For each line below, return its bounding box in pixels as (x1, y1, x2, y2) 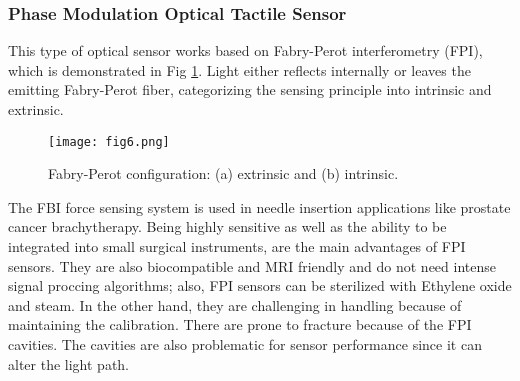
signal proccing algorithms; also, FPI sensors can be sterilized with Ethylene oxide (8, 275, 512, 296)
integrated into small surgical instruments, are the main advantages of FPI (8, 236, 466, 257)
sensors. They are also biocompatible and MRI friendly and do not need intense (8, 255, 496, 276)
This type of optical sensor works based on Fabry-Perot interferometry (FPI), (8, 40, 483, 61)
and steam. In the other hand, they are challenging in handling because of (8, 294, 462, 315)
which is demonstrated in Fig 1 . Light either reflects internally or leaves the (8, 59, 471, 80)
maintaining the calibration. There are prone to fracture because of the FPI (8, 314, 472, 335)
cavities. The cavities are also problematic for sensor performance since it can (8, 334, 482, 354)
